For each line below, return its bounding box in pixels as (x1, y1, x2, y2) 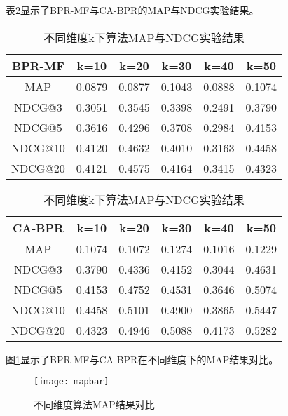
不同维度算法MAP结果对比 (34, 396, 155, 411)
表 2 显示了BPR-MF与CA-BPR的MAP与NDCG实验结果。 (6, 3, 259, 17)
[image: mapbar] (34, 377, 109, 387)
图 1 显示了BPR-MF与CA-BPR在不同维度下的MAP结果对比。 (6, 351, 279, 366)
